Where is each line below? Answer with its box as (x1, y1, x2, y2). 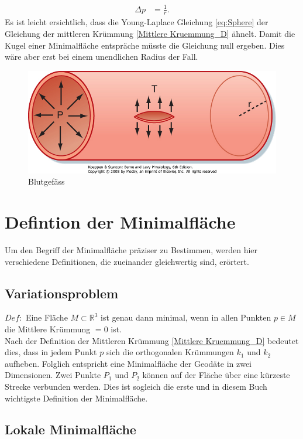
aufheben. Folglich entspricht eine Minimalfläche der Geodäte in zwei (5, 357, 252, 369)
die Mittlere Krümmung (5, 322, 91, 335)
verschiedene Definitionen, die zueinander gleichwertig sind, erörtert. (5, 255, 249, 267)
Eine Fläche (25, 311, 68, 324)
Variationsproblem (5, 284, 119, 302)
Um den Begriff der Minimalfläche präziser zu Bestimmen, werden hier (5, 243, 258, 256)
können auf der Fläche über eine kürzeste (142, 369, 290, 381)
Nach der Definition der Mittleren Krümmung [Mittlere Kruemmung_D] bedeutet (5, 334, 299, 346)
